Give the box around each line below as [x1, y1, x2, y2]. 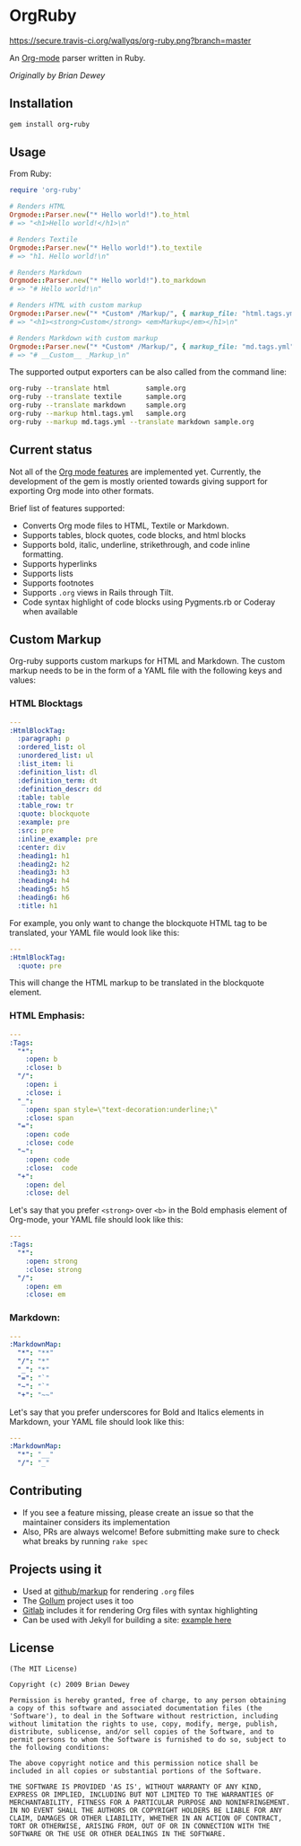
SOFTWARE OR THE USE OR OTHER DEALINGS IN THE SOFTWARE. [9, 1829, 227, 1838]
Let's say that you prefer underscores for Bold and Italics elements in [9, 1407, 264, 1418]
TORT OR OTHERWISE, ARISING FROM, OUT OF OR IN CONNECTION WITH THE [9, 1821, 271, 1831]
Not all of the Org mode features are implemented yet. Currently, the [9, 466, 262, 477]
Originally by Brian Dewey [9, 69, 106, 81]
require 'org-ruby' [9, 186, 82, 195]
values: [9, 675, 36, 685]
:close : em [25, 1290, 66, 1299]
